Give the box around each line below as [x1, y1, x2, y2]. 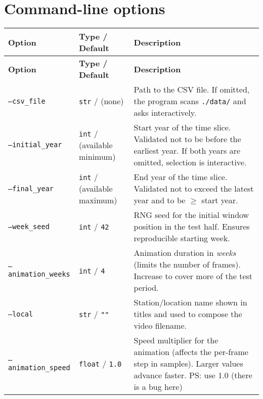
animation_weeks [8, 270, 70, 279]
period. [134, 282, 159, 294]
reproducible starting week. [134, 232, 230, 244]
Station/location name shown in [134, 296, 247, 308]
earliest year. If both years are [134, 145, 241, 157]
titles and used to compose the [134, 308, 242, 320]
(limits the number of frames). [134, 258, 241, 271]
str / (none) [78, 95, 124, 107]
